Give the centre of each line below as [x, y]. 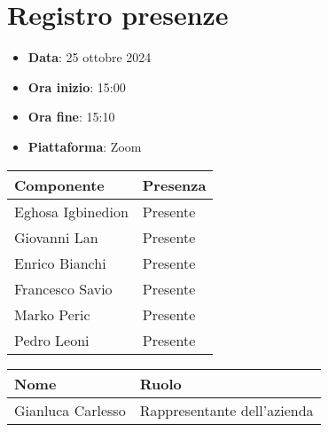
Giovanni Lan [56, 237]
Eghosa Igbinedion [71, 211]
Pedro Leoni [52, 340]
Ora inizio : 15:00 [77, 86]
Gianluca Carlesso [70, 410]
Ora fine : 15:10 [71, 117]
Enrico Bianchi [60, 263]
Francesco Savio [63, 288]
